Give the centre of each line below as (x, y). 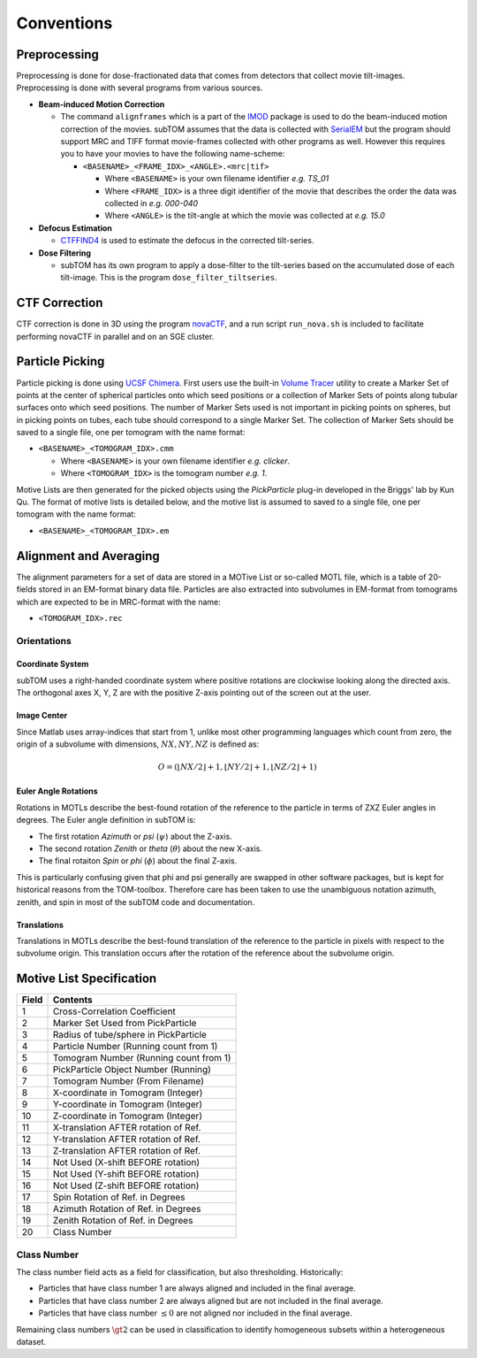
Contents (72, 1000)
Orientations (44, 641)
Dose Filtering (65, 253)
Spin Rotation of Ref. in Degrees (119, 1197)
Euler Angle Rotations (57, 791)
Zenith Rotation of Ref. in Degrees (123, 1221)
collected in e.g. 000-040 (151, 203)
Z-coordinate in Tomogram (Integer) (128, 1116)
